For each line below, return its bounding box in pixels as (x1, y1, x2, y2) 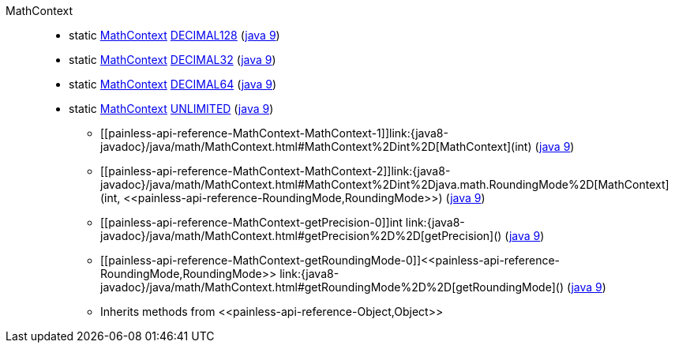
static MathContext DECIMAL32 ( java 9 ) (69, 53, 276, 66)
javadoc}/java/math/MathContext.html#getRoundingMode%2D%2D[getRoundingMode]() (100, 280, 564, 294)
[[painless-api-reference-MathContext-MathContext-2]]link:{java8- (100, 164, 451, 178)
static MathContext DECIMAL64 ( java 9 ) (69, 77, 277, 91)
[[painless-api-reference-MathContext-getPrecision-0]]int (100, 216, 403, 229)
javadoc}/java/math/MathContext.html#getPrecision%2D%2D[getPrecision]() (100, 229, 502, 242)
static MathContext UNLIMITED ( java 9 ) (69, 102, 274, 115)
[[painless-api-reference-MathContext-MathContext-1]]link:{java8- (100, 126, 448, 140)
